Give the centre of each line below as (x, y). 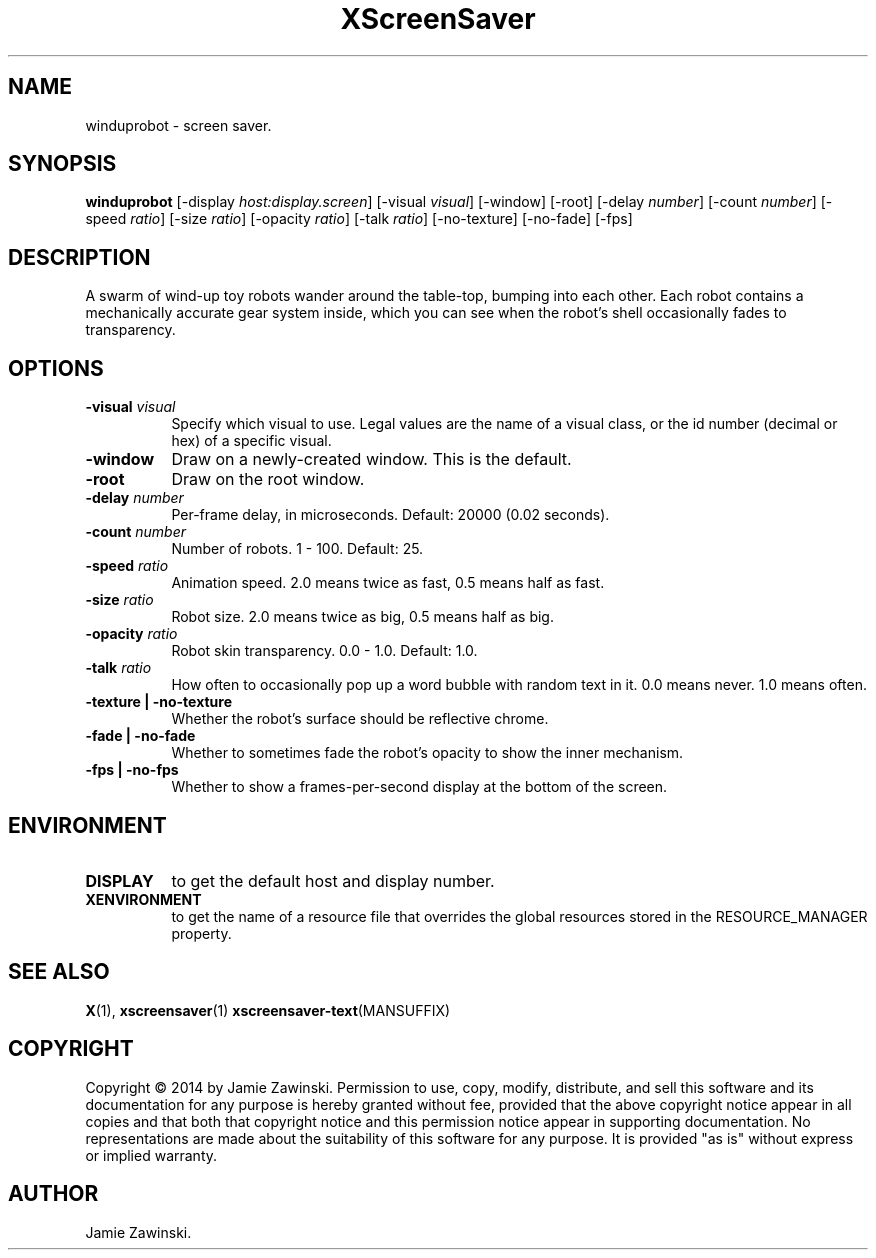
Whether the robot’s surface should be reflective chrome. (360, 719)
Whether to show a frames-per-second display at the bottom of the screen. (419, 787)
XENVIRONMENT (143, 899)
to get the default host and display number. (333, 880)
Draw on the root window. (268, 479)
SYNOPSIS (62, 164)
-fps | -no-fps (132, 770)
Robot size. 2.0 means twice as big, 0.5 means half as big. (362, 617)
